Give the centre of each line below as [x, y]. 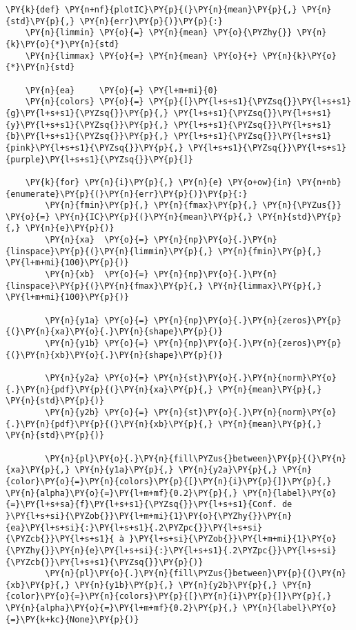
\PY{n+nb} [319, 182]
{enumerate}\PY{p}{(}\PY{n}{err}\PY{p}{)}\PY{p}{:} [127, 194]
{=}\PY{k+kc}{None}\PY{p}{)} [72, 619]
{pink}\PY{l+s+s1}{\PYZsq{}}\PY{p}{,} [95, 147]
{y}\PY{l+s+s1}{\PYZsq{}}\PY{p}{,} [87, 125]
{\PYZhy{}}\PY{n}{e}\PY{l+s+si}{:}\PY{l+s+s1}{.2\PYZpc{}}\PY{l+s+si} [171, 550]
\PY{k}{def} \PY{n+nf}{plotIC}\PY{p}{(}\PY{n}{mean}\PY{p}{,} [151, 10]
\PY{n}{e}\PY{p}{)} [70, 228]
